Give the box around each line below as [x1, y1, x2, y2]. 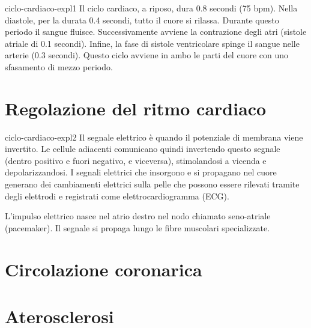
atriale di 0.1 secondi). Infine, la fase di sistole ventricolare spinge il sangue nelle [5, 37, 300, 49]
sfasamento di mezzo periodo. [5, 60, 113, 73]
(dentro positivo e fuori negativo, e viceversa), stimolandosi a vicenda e [5, 154, 267, 166]
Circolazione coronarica [5, 257, 202, 281]
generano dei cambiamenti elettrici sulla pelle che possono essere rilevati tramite [5, 178, 300, 190]
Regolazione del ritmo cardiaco [5, 96, 267, 120]
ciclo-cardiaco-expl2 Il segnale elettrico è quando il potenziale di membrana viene [5, 130, 303, 143]
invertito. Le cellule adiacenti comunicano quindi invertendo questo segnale [5, 142, 280, 155]
